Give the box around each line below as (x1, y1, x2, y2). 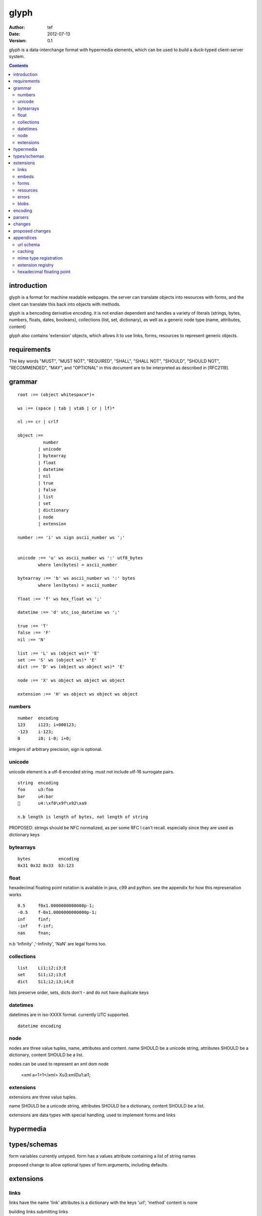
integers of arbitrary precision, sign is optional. (9, 747, 103, 752)
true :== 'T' (17, 623, 49, 629)
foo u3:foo (17, 787, 54, 792)
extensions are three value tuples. (9, 1094, 77, 1100)
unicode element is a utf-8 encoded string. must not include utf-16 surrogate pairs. (9, 769, 175, 774)
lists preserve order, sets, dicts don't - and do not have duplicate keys (9, 990, 149, 996)
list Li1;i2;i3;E (17, 965, 66, 970)
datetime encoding (17, 1023, 62, 1029)
